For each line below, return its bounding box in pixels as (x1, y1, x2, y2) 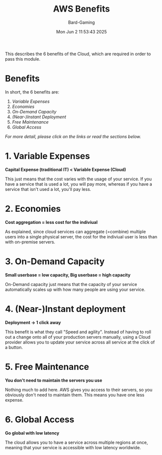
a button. (5, 344, 23, 350)
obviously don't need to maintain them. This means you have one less (5, 392, 145, 398)
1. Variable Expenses (5, 151, 90, 162)
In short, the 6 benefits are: (5, 89, 60, 95)
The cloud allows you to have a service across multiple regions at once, (5, 439, 148, 445)
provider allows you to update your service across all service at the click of (5, 339, 155, 345)
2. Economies (5, 204, 61, 214)
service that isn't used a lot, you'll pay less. (5, 186, 91, 192)
